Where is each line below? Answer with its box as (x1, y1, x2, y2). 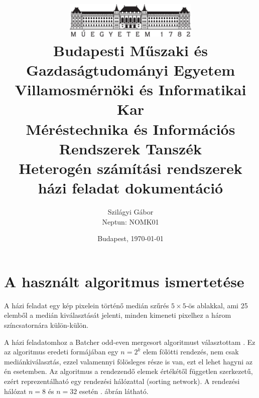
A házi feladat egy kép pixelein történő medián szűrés (4, 300, 169, 310)
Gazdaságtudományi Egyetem (26, 60, 235, 80)
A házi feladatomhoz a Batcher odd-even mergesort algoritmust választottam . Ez (4, 336, 255, 347)
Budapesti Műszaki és (53, 40, 208, 60)
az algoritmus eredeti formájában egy (4, 346, 118, 357)
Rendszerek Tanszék (59, 138, 202, 158)
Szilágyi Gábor (107, 207, 154, 217)
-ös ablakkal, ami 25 (186, 300, 248, 310)
